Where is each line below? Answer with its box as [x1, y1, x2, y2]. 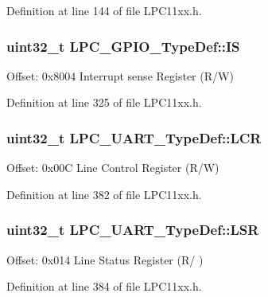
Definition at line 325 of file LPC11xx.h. [6, 94, 202, 111]
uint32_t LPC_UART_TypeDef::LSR [6, 220, 259, 240]
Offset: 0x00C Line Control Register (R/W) [6, 159, 219, 176]
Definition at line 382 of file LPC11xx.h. [6, 186, 202, 202]
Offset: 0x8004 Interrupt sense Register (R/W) [6, 67, 234, 84]
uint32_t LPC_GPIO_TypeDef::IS [6, 36, 240, 56]
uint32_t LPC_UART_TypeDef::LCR [6, 127, 262, 147]
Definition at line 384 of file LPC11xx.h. [6, 278, 202, 295]
